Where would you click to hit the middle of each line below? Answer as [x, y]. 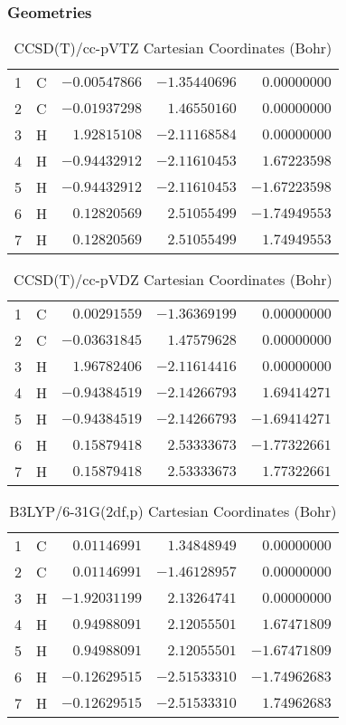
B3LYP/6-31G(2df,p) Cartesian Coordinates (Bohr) [173, 511]
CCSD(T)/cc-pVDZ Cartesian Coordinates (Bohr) [173, 280]
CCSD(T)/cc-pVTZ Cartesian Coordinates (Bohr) [173, 48]
